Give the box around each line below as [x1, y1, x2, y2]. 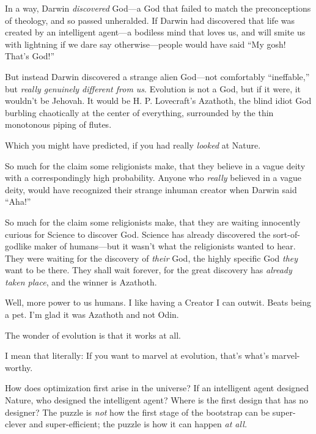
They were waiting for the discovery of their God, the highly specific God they [5, 251, 298, 264]
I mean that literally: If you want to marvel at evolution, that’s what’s [5, 349, 269, 362]
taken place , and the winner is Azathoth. [5, 275, 157, 288]
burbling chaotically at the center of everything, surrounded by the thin [5, 106, 274, 119]
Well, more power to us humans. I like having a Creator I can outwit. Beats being [5, 296, 312, 309]
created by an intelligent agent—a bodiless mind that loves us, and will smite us [5, 26, 306, 39]
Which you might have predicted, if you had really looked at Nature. [5, 138, 261, 151]
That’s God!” [5, 50, 55, 62]
